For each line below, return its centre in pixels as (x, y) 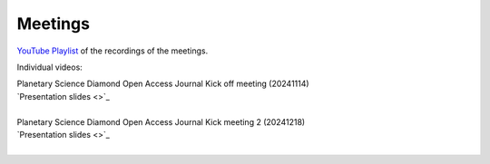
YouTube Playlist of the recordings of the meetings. (113, 51)
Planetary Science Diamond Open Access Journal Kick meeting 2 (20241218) (161, 121)
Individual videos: (50, 67)
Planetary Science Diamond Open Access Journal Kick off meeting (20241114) (163, 84)
